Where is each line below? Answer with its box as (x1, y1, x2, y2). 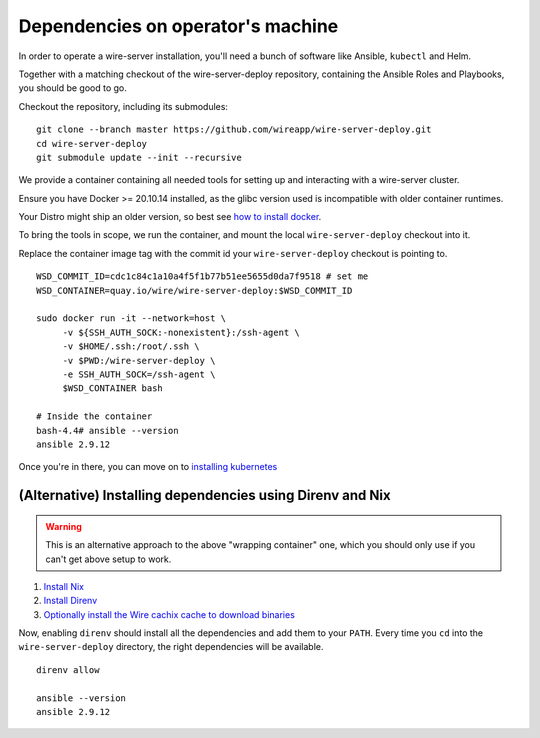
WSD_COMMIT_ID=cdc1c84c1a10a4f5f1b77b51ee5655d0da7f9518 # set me (36, 271, 369, 282)
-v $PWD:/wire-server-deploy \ (62, 355, 216, 366)
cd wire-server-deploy (36, 138, 148, 149)
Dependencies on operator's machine (18, 15, 339, 37)
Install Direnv (43, 595, 98, 607)
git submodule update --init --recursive (36, 151, 242, 163)
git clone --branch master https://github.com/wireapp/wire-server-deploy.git (36, 124, 432, 135)
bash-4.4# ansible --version (36, 425, 179, 436)
